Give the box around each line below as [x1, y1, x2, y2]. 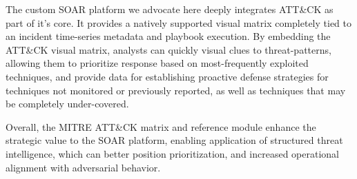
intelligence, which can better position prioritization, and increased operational [6, 146, 340, 160]
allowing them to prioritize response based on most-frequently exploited [6, 56, 309, 70]
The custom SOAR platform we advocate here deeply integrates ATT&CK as [6, 2, 334, 16]
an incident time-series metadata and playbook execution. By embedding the [6, 29, 331, 43]
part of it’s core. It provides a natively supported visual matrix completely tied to [6, 15, 352, 30]
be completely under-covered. [6, 96, 129, 111]
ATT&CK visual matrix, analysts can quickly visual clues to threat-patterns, [6, 42, 331, 56]
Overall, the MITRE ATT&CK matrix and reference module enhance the [6, 119, 316, 134]
